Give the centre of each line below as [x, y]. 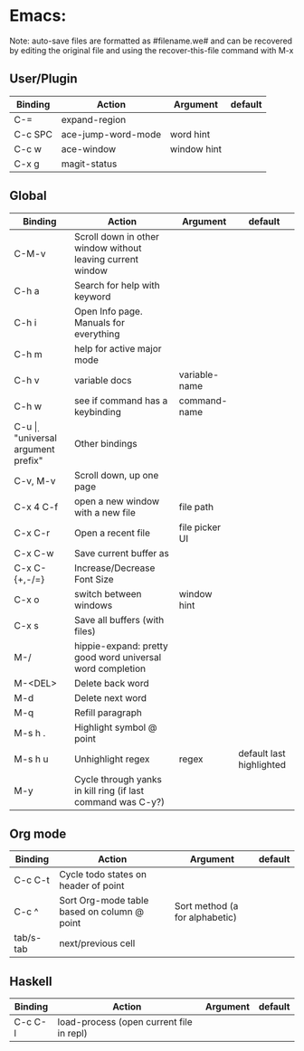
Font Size [94, 579]
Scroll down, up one [116, 475]
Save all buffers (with [119, 620]
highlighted [262, 764]
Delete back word [111, 683]
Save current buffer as [121, 553]
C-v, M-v [35, 480]
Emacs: [38, 16]
